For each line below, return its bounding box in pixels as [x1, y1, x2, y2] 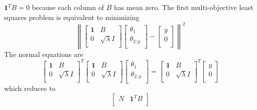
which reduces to [4, 83, 56, 93]
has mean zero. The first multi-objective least [114, 2, 253, 12]
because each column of [32, 2, 104, 12]
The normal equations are [4, 48, 83, 59]
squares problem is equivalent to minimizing [4, 11, 140, 22]
